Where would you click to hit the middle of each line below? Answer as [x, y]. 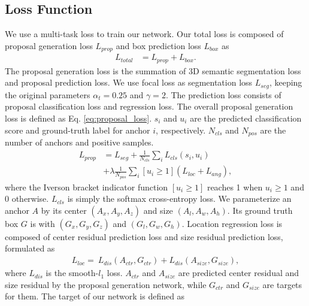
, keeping [286, 82]
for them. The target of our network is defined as [95, 296]
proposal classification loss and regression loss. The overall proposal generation [149, 106]
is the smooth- [72, 273]
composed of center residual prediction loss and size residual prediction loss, [144, 236]
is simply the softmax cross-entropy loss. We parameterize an [179, 199]
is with [43, 223]
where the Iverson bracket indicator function [87, 187]
